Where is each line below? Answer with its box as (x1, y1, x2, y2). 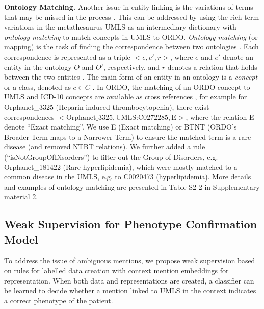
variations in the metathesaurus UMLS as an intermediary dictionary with (4, 21, 236, 32)
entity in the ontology (4, 61, 72, 72)
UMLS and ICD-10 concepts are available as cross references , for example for (4, 91, 247, 102)
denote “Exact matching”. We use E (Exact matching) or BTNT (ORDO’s (4, 121, 237, 132)
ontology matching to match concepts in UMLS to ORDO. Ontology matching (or (4, 31, 258, 42)
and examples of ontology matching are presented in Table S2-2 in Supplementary (4, 181, 260, 192)
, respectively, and (103, 61, 160, 72)
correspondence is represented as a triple (4, 51, 130, 62)
